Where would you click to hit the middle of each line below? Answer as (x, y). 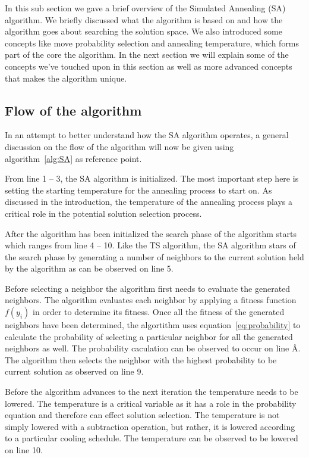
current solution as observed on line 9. (74, 371)
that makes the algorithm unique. (66, 78)
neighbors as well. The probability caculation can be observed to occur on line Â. (153, 348)
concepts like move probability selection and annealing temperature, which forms (152, 43)
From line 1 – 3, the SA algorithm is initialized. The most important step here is (152, 178)
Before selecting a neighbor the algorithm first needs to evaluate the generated (148, 288)
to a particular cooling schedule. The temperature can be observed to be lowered (152, 438)
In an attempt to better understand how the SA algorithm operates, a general (147, 135)
